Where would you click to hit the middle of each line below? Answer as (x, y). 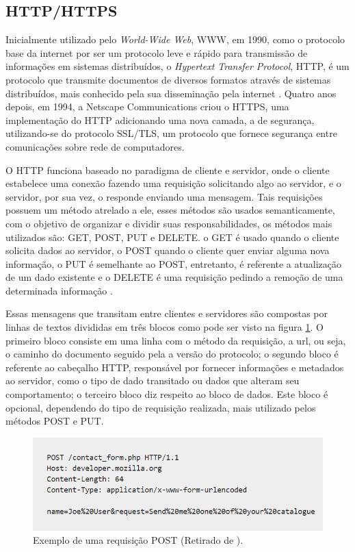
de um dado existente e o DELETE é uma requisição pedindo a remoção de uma (174, 277)
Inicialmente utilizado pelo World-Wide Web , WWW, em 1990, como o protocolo (175, 39)
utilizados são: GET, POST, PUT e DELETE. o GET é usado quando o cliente (172, 237)
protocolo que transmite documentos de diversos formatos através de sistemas (168, 79)
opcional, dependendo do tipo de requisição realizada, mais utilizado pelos (161, 407)
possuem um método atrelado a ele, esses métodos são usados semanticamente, (170, 210)
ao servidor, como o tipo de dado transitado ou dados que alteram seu (153, 380)
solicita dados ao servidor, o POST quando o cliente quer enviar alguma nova (168, 250)
